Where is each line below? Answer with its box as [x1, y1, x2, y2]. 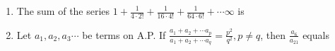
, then [260, 27, 286, 42]
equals [302, 27, 329, 42]
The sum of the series [16, 4, 110, 18]
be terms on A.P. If [82, 27, 166, 42]
